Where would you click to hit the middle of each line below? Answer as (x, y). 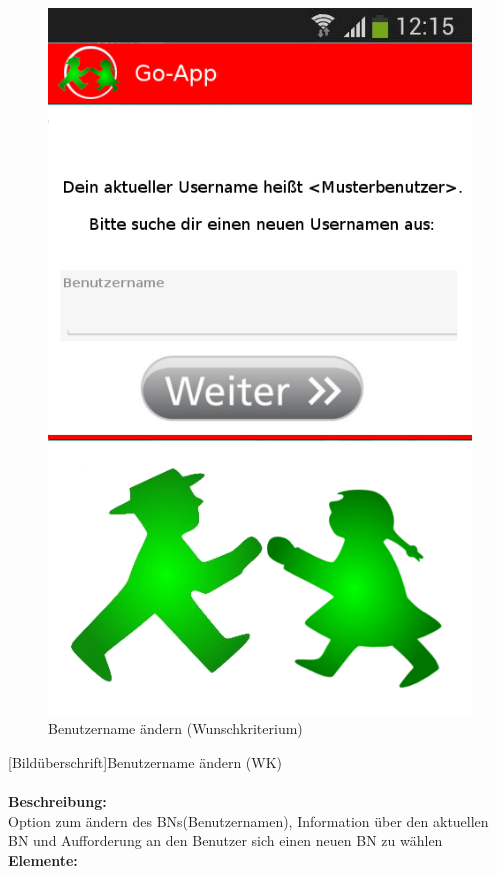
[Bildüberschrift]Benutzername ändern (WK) (145, 761)
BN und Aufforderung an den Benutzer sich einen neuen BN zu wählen (225, 840)
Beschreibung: (57, 801)
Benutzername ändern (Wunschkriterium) (175, 728)
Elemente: (43, 859)
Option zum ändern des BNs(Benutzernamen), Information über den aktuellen (248, 820)
